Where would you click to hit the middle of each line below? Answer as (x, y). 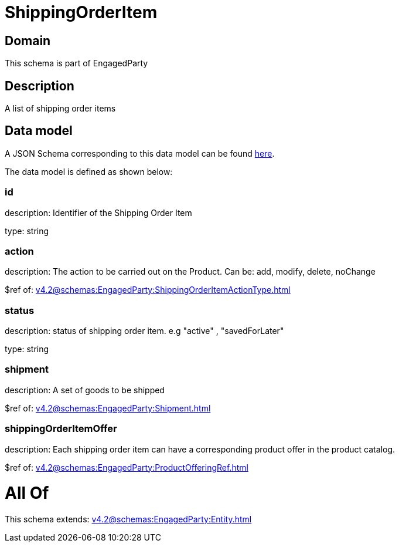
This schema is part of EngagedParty (76, 63)
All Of (27, 493)
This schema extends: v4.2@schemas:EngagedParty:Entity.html (128, 519)
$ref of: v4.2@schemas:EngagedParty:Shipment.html (108, 408)
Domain (28, 40)
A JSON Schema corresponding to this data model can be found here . (140, 153)
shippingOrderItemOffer (61, 429)
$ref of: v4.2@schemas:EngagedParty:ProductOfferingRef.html (127, 467)
